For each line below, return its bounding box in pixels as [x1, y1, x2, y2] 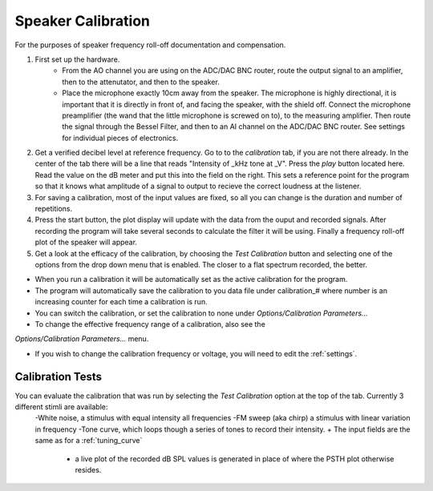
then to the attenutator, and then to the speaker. [62, 77, 220, 87]
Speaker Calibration [14, 12, 151, 30]
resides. [75, 465, 102, 474]
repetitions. [34, 204, 72, 214]
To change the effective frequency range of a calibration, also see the [34, 319, 266, 328]
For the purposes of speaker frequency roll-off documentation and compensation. [14, 40, 286, 50]
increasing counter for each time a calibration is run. [34, 297, 208, 307]
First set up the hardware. [34, 54, 120, 64]
